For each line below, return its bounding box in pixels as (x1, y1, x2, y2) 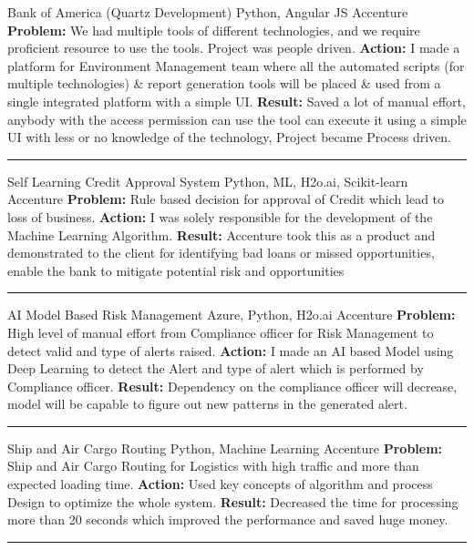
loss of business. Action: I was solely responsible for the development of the (7, 207, 433, 226)
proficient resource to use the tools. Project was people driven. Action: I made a (7, 38, 460, 57)
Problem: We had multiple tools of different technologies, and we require (7, 20, 420, 39)
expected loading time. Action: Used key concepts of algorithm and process (7, 474, 433, 494)
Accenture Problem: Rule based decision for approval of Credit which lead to (7, 189, 445, 209)
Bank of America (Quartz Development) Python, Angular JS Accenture (7, 3, 408, 21)
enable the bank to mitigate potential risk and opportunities (7, 260, 345, 280)
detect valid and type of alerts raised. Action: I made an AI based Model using (7, 341, 454, 360)
